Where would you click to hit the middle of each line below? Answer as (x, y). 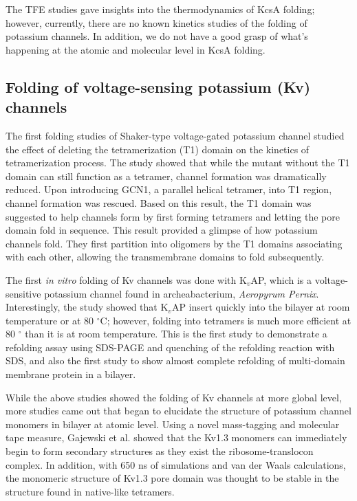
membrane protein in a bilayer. (71, 374)
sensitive (23, 293)
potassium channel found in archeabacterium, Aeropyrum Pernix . (182, 293)
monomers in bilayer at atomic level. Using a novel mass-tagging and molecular (173, 424)
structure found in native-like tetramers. (90, 491)
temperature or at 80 (50, 320)
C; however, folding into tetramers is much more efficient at (226, 320)
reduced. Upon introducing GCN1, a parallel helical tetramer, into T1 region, (169, 189)
